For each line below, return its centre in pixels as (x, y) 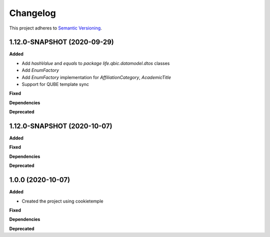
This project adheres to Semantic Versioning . (55, 28)
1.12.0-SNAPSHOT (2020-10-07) (61, 126)
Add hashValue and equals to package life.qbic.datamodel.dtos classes (96, 63)
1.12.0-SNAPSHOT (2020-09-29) (62, 42)
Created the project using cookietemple (62, 201)
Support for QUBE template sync (55, 84)
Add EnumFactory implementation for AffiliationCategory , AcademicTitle (96, 77)
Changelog (32, 13)
